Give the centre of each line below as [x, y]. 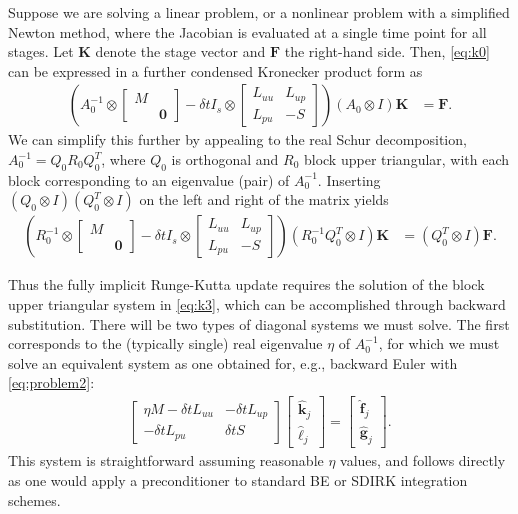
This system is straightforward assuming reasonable [166, 460]
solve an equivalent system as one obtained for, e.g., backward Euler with [233, 362]
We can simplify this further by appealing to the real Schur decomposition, [237, 139]
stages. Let [41, 51]
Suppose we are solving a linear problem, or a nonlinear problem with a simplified [259, 12]
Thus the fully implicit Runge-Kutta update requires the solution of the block [246, 284]
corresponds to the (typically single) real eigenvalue [165, 343]
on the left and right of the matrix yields [264, 199]
